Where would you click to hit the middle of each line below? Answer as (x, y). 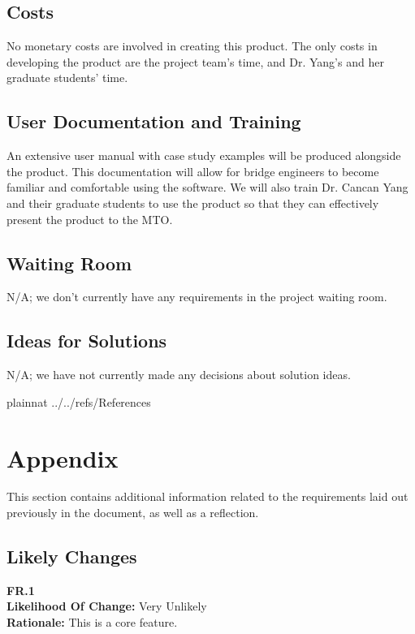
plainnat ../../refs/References (79, 401)
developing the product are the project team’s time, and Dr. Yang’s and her (195, 61)
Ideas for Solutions (87, 341)
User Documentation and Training (154, 121)
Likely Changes (72, 556)
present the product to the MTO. (90, 219)
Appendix (63, 457)
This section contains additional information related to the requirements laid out (207, 496)
